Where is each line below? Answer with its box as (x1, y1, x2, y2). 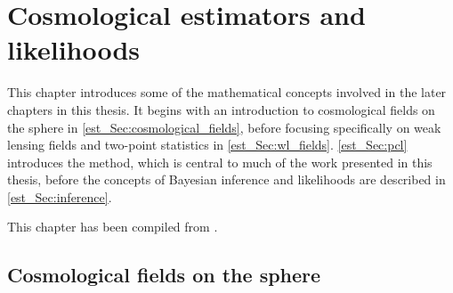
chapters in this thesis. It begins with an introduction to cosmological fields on (7, 100, 435, 118)
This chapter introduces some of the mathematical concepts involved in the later (7, 83, 447, 102)
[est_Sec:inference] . (7, 187, 112, 206)
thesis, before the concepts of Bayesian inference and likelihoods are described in (7, 170, 446, 189)
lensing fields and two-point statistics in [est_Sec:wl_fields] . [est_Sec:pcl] (7, 135, 408, 154)
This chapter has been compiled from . (7, 217, 218, 236)
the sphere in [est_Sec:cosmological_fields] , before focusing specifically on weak (7, 118, 441, 136)
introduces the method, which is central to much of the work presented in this (7, 152, 433, 171)
